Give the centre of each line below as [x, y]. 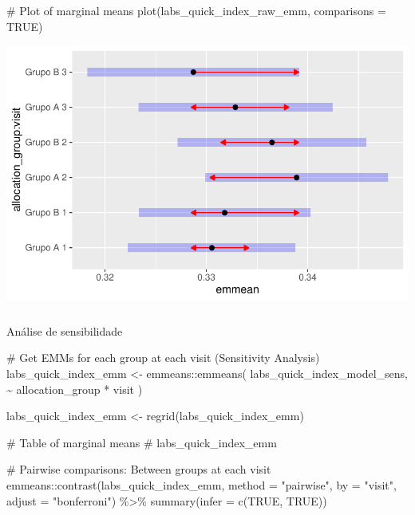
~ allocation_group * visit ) [75, 389]
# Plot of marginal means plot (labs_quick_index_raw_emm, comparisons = [196, 10]
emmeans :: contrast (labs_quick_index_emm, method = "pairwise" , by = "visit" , [202, 485]
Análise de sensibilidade [65, 330]
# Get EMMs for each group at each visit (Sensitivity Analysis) [163, 358]
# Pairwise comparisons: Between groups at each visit [139, 469]
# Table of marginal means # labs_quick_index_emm [142, 442]
